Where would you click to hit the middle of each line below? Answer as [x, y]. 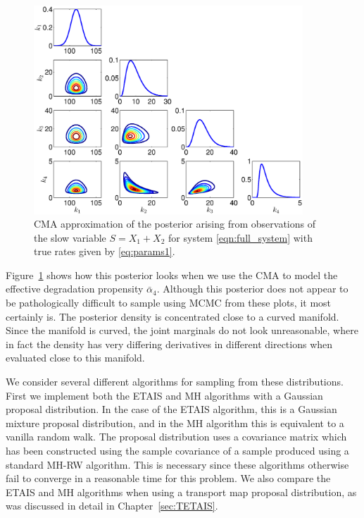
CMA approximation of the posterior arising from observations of [175, 224]
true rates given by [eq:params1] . [105, 251]
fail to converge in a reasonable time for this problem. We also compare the [168, 478]
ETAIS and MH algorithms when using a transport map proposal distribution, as [181, 492]
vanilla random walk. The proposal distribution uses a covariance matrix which [176, 437]
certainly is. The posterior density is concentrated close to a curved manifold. [172, 316]
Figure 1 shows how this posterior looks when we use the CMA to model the [172, 275]
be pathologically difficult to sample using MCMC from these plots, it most [169, 303]
